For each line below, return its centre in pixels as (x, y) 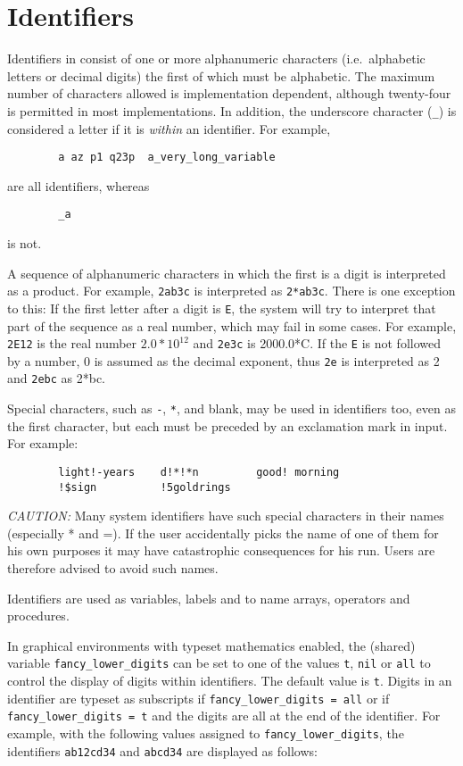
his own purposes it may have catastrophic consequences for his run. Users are (221, 550)
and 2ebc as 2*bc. (56, 378)
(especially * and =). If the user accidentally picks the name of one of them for (223, 533)
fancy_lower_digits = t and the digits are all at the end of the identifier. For (224, 716)
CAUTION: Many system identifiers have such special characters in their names (226, 516)
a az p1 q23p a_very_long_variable (167, 158)
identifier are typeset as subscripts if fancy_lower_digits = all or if (198, 698)
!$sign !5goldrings (145, 487)
